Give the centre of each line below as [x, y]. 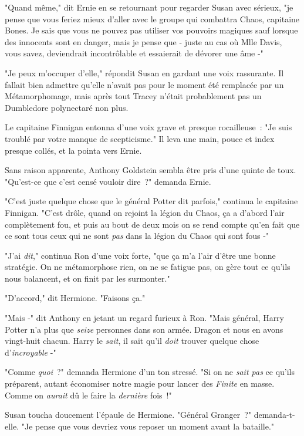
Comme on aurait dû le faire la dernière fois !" [88, 395]
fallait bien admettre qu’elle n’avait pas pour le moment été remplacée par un [144, 84]
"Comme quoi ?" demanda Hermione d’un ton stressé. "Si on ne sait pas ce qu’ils [150, 372]
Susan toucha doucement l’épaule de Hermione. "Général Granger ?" [128, 415]
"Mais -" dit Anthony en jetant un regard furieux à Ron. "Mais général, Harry [144, 318]
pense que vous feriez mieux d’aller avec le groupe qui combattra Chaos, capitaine [152, 18]
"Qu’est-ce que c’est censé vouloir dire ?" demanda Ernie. [108, 181]
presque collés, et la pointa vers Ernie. [73, 150]
